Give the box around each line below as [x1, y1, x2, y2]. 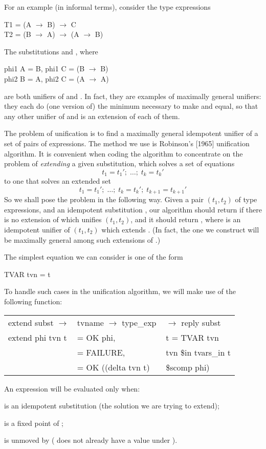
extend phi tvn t [8, 331, 67, 343]
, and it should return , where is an [130, 214, 241, 225]
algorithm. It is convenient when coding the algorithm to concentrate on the [4, 148, 243, 159]
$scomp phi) [166, 361, 210, 373]
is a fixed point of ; [4, 417, 63, 428]
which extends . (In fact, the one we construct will [101, 224, 259, 235]
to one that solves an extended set [4, 175, 112, 186]
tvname [77, 316, 104, 328]
